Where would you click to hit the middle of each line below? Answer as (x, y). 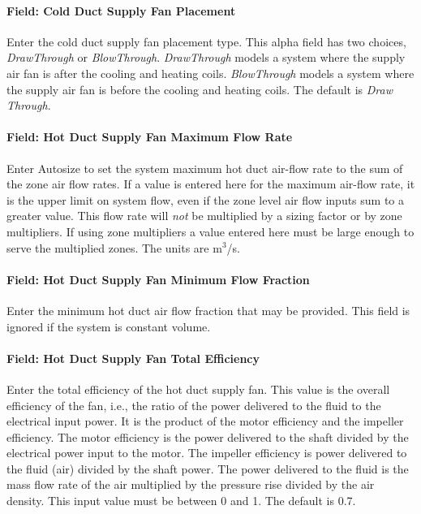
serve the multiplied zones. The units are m (114, 247)
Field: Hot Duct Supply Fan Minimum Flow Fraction (158, 279)
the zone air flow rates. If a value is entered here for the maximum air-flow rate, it (211, 184)
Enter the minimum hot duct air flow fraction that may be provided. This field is (208, 310)
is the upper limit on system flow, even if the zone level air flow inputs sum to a (206, 199)
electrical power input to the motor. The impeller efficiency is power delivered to (207, 453)
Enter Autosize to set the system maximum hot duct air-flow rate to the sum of (205, 168)
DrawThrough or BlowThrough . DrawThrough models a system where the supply (206, 57)
